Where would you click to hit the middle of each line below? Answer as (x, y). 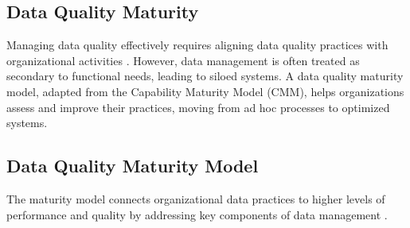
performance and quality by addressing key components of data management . (197, 214)
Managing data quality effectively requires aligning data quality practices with (197, 45)
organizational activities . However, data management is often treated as (183, 60)
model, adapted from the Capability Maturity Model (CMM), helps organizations (205, 91)
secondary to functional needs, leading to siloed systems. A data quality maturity (205, 76)
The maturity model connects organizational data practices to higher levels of (196, 198)
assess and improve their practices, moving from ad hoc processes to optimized (198, 107)
